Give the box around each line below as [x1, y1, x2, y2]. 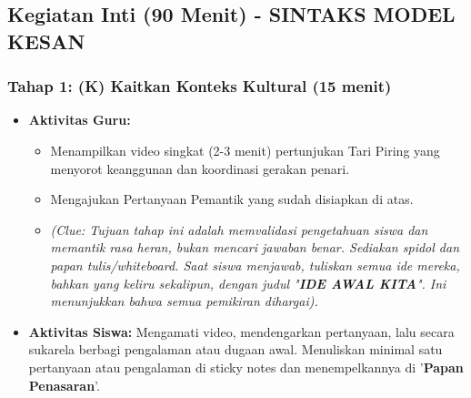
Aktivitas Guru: [28, 110, 131, 129]
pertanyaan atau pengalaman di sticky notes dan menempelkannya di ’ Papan [28, 357, 464, 376]
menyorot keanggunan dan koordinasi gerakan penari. [50, 158, 350, 178]
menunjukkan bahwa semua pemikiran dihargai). [50, 291, 318, 311]
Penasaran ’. [28, 375, 100, 394]
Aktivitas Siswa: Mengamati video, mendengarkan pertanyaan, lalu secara [28, 321, 455, 341]
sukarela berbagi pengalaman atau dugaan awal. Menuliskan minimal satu [28, 340, 443, 359]
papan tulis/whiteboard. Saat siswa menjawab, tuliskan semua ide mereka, [50, 255, 460, 274]
